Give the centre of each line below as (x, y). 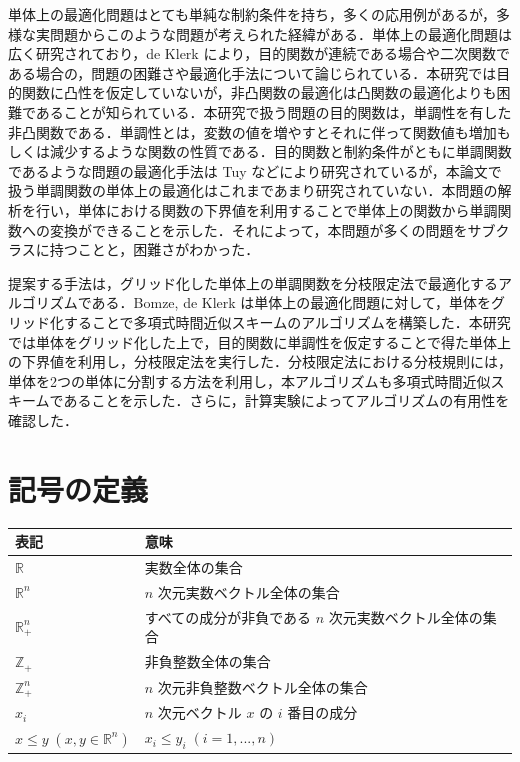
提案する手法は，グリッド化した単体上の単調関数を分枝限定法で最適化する (253, 282)
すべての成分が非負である (228, 616)
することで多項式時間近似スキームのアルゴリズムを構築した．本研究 (287, 321)
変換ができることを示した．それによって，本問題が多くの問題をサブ (272, 229)
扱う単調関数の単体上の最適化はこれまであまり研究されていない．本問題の (253, 190)
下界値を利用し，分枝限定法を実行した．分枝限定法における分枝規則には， (266, 361)
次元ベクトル (199, 712)
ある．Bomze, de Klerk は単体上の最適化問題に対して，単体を (291, 302)
